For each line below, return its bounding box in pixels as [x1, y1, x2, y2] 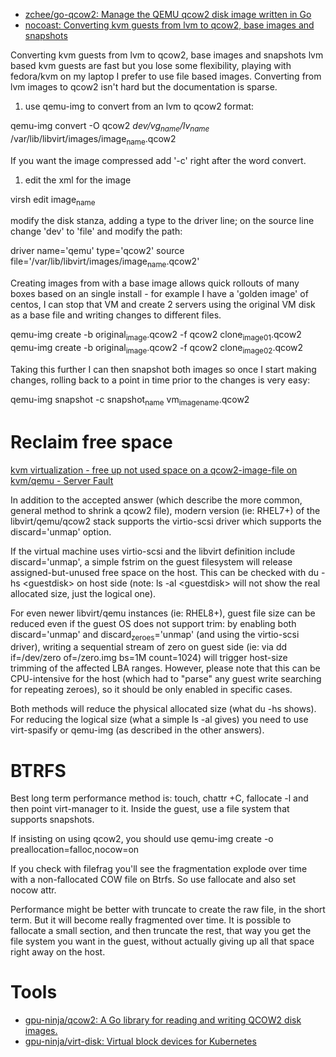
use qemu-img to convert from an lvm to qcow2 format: [24, 100, 255, 112]
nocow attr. [10, 884, 57, 896]
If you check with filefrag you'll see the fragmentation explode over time [10, 863, 308, 875]
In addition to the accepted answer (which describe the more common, [10, 494, 303, 506]
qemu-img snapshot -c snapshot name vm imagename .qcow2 [10, 393, 250, 408]
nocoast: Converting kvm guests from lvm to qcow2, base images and [24, 19, 315, 31]
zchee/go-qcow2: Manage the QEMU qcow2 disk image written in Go [24, 9, 312, 20]
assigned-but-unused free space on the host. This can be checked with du [10, 566, 320, 578]
